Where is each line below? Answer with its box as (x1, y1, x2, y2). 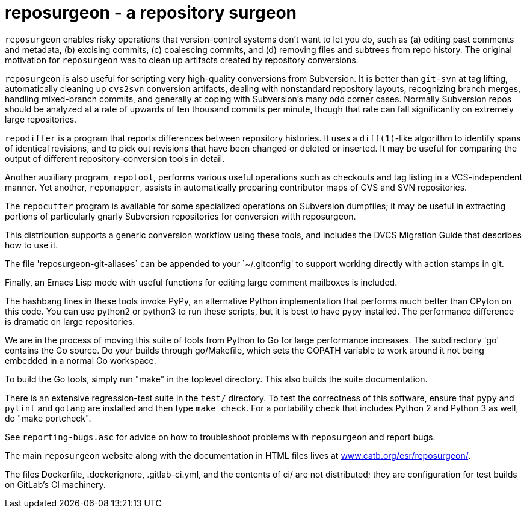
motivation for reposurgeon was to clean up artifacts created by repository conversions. (5, 54, 359, 65)
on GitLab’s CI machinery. (5, 479, 106, 490)
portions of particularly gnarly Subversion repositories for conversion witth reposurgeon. (5, 210, 356, 221)
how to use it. (5, 239, 58, 250)
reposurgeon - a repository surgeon (5, 2, 297, 23)
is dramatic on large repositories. (5, 316, 135, 327)
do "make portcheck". (5, 413, 91, 423)
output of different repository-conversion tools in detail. (5, 153, 225, 164)
